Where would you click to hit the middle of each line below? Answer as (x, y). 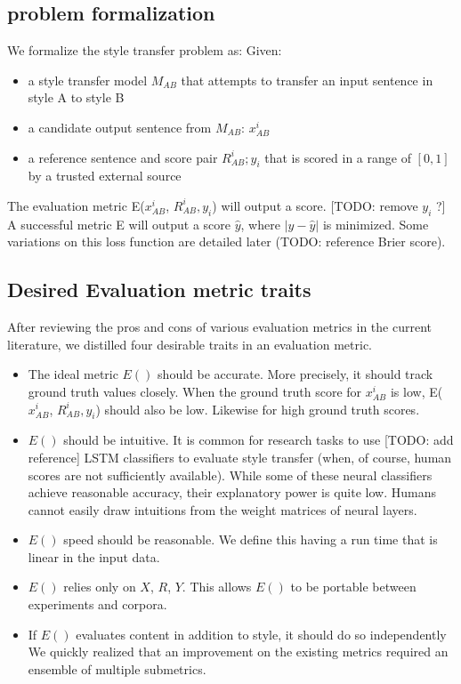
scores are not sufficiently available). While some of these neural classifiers (230, 475)
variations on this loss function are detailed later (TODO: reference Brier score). (226, 241)
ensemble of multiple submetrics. (117, 668)
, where (260, 224)
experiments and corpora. (97, 604)
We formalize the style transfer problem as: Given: (145, 50)
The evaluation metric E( (76, 205)
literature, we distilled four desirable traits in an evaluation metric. (190, 344)
